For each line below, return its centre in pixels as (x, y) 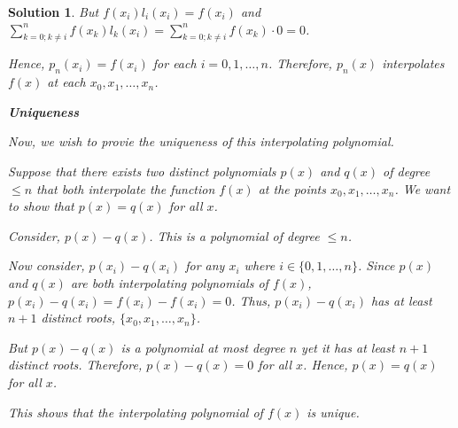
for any (205, 265)
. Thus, (251, 300)
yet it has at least (348, 347)
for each (175, 63)
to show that (41, 206)
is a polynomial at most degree (203, 347)
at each (66, 82)
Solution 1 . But (54, 12)
